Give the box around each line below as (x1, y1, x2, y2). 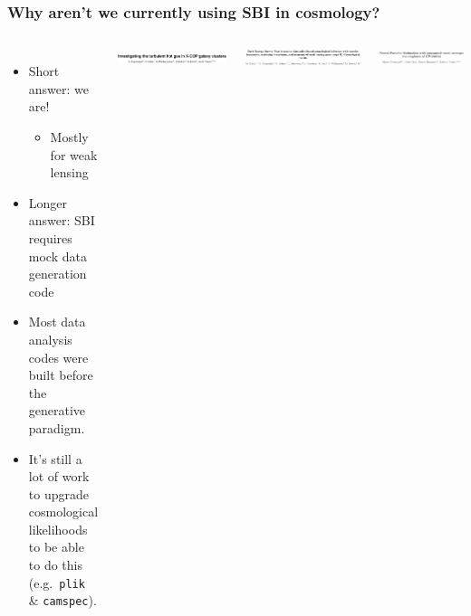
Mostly (50, 128, 89, 146)
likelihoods (28, 519, 88, 538)
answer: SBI (28, 211, 95, 230)
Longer (28, 193, 68, 212)
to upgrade (28, 484, 89, 503)
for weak (50, 145, 98, 164)
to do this (28, 555, 82, 574)
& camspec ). (28, 591, 97, 610)
